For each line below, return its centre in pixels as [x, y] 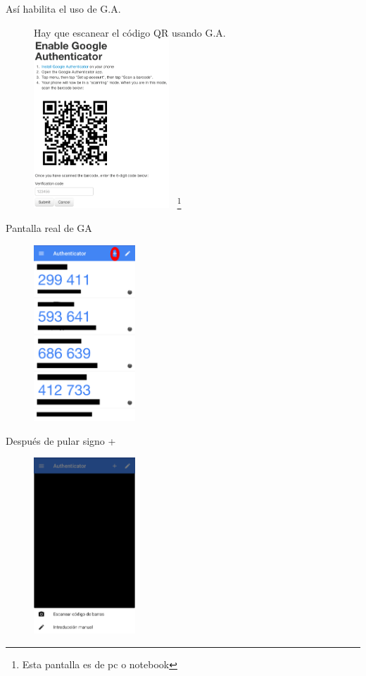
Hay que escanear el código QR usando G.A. [130, 32]
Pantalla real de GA [49, 227]
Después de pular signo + [61, 440]
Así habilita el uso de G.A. [63, 8]
